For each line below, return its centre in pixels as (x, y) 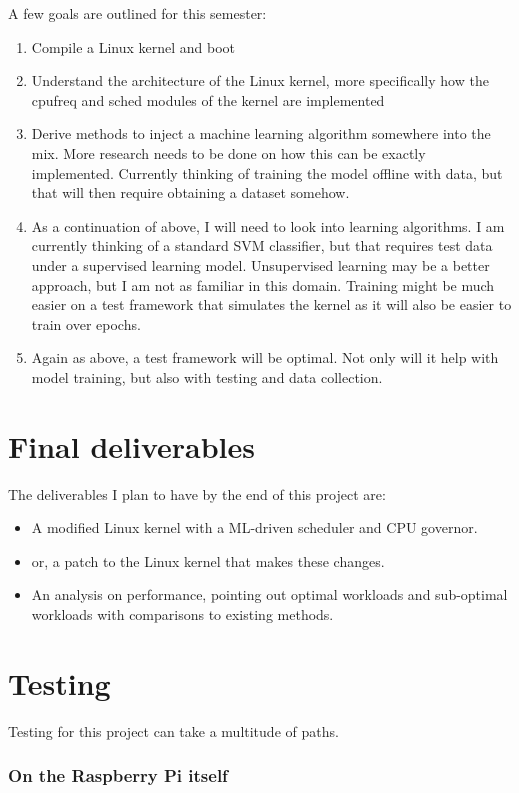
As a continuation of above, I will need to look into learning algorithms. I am (268, 225)
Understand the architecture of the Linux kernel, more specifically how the (260, 80)
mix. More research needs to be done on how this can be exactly (228, 152)
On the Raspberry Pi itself (118, 775)
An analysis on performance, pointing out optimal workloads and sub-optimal (269, 594)
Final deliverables (131, 445)
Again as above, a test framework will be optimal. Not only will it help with (265, 357)
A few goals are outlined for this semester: (137, 13)
